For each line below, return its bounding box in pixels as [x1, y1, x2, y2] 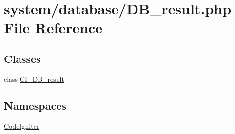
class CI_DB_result [4, 74, 64, 84]
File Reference [4, 18, 103, 38]
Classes [4, 51, 41, 66]
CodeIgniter [4, 120, 39, 131]
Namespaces [4, 97, 66, 113]
